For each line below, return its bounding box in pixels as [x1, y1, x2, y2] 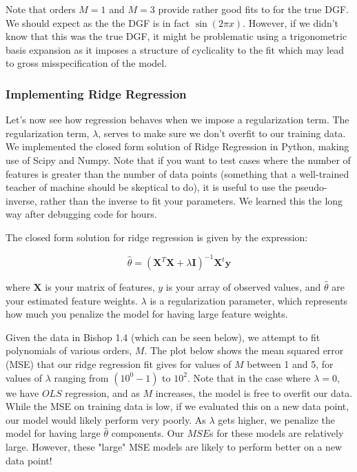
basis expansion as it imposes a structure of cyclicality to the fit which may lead [6, 42, 344, 57]
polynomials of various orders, [6, 343, 132, 358]
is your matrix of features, [45, 280, 155, 294]
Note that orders [6, 2, 76, 16]
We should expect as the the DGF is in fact [6, 15, 190, 30]
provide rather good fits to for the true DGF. [158, 2, 349, 16]
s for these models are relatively [209, 426, 344, 440]
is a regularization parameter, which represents [150, 293, 348, 307]
